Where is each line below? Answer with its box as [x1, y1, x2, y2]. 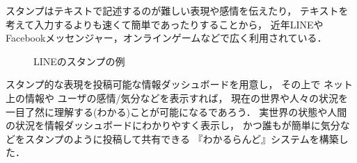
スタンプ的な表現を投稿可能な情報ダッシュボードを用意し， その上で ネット [6, 77, 353, 92]
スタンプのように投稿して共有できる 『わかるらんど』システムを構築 [24, 131, 339, 146]
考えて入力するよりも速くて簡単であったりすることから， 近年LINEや [6, 17, 324, 31]
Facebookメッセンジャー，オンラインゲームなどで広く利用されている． [6, 31, 327, 45]
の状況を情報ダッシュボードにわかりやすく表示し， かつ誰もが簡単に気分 [6, 118, 340, 132]
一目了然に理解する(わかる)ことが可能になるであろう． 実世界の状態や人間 [6, 104, 347, 119]
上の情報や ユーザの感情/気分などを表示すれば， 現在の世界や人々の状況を [6, 90, 349, 105]
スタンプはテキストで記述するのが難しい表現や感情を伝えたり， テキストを [6, 3, 349, 17]
